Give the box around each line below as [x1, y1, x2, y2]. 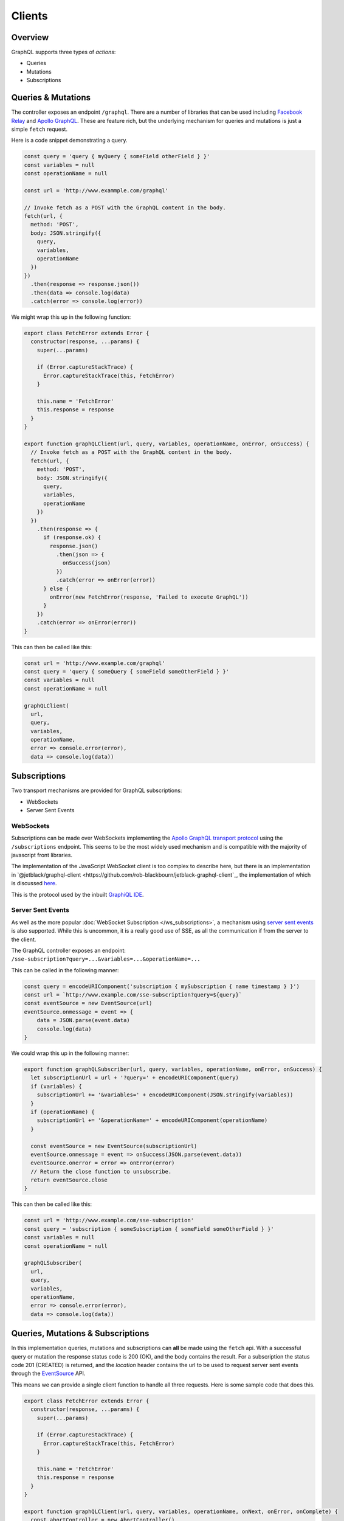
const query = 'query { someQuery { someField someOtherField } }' [24, 668, 230, 675]
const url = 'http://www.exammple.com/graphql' [24, 187, 168, 194]
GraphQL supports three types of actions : [11, 49, 116, 56]
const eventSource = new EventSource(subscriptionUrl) [30, 1143, 198, 1149]
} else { [43, 585, 69, 592]
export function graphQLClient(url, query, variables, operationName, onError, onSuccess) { [24, 440, 309, 447]
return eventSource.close [30, 1177, 108, 1183]
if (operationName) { [30, 1108, 95, 1115]
